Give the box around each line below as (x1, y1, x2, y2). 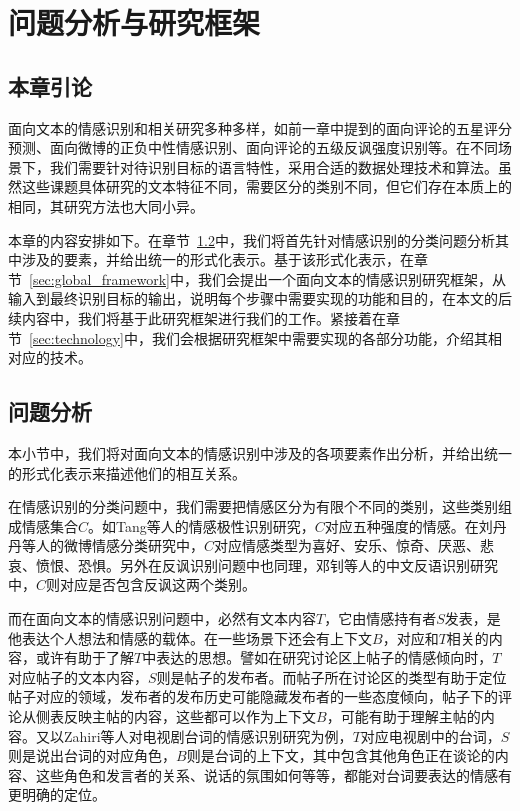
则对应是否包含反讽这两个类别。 (46, 574, 257, 595)
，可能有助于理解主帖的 (326, 706, 481, 727)
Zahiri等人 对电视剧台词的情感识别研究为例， (63, 725, 353, 746)
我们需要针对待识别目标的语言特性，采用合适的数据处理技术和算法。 (49, 156, 498, 177)
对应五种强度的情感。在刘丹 (324, 515, 507, 536)
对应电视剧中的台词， (360, 725, 501, 746)
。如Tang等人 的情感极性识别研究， (88, 515, 315, 536)
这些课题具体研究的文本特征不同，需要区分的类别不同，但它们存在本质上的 (21, 176, 512, 197)
